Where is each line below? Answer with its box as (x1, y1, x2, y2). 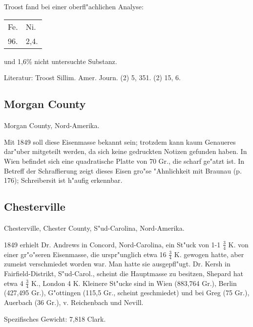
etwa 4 (4, 278, 23, 288)
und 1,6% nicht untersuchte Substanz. (4, 56, 117, 66)
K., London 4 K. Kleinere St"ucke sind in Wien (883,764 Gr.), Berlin (31, 278, 237, 288)
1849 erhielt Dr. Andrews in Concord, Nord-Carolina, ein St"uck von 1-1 (4, 239, 221, 249)
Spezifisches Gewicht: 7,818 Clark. (4, 313, 106, 324)
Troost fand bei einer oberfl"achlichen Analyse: (4, 1, 144, 11)
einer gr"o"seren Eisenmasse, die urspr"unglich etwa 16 (4, 249, 167, 259)
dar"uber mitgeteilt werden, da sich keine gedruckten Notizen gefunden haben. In (4, 146, 247, 156)
